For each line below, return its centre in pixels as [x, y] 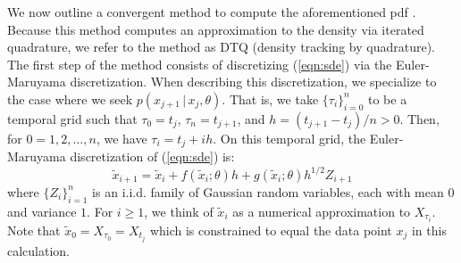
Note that [34, 230]
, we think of [179, 211]
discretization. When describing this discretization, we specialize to [253, 82]
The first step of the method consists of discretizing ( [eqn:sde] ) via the [200, 64]
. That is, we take [270, 99]
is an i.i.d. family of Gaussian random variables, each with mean [268, 191]
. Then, [419, 118]
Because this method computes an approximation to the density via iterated [216, 29]
